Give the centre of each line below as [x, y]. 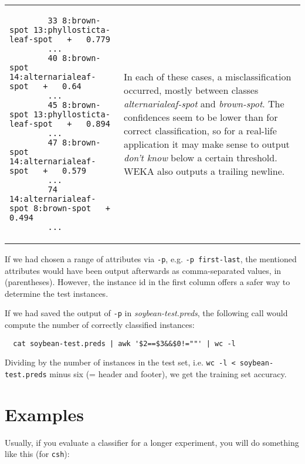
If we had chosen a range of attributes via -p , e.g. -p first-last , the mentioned [151, 259]
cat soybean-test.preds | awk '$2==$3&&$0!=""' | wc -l [124, 343]
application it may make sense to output [206, 144]
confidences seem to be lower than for [201, 117]
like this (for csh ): [37, 454]
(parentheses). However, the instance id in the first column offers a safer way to [148, 282]
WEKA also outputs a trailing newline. [204, 171]
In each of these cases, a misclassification [207, 77]
